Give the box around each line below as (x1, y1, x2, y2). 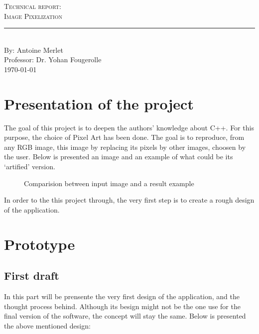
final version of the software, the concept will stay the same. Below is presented (4, 311, 246, 321)
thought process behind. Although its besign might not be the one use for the (4, 301, 241, 311)
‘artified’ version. (4, 161, 55, 172)
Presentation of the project (4, 93, 194, 113)
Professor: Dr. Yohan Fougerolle (4, 54, 102, 65)
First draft (4, 268, 59, 283)
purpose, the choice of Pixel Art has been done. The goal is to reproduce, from (4, 132, 245, 142)
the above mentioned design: (4, 320, 91, 331)
